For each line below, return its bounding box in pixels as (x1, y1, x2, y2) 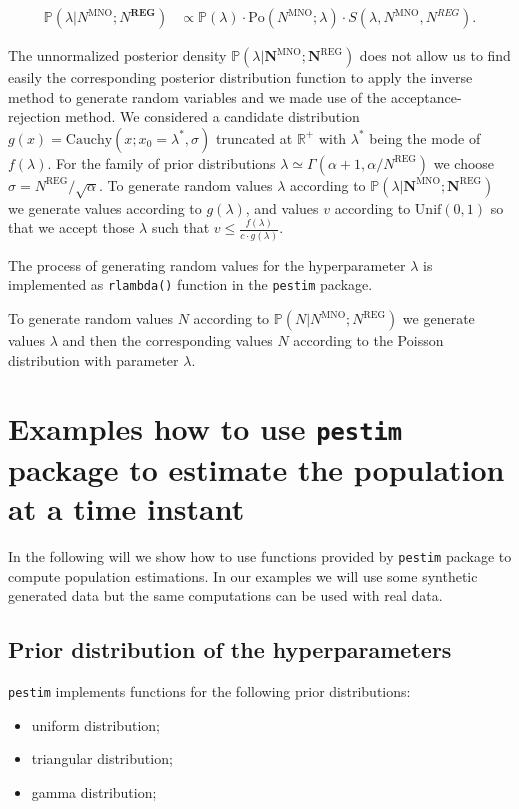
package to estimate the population (8, 448, 505, 489)
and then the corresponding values (62, 330, 273, 351)
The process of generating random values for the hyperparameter (8, 254, 406, 275)
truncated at (215, 127, 293, 148)
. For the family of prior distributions (47, 152, 276, 173)
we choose (433, 152, 495, 173)
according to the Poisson (293, 330, 444, 351)
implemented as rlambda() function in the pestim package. (8, 274, 373, 295)
